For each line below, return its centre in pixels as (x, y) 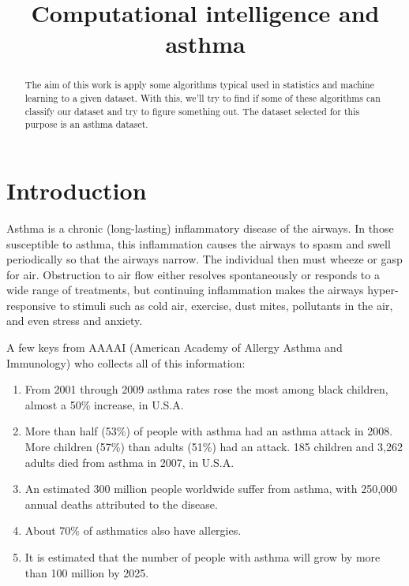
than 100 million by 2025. (87, 572)
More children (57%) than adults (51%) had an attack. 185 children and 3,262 (214, 447)
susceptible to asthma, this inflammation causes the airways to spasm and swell (199, 243)
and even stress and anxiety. (75, 321)
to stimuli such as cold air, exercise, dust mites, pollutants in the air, (226, 305)
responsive (31, 305)
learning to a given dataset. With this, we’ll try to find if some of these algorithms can (203, 98)
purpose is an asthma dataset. (86, 124)
